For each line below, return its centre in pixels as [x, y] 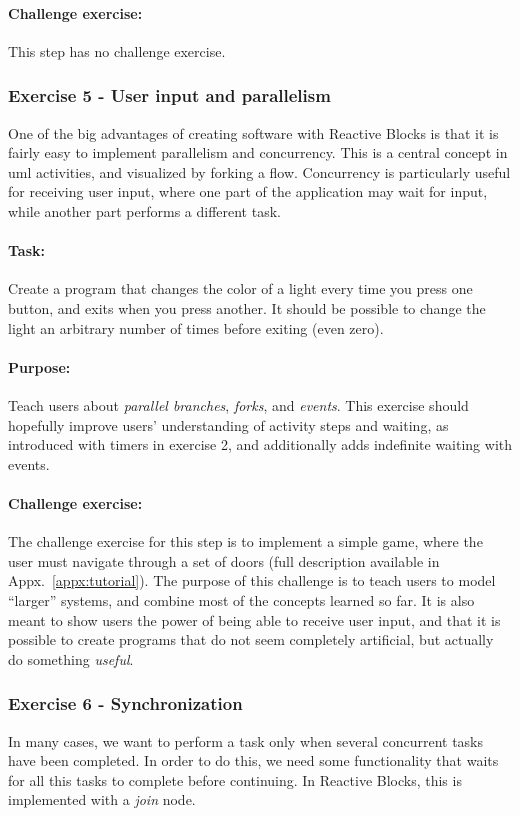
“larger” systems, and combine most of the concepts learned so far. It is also [241, 599]
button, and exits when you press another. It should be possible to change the [247, 307]
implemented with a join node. [102, 799]
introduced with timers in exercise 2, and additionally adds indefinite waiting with [260, 444]
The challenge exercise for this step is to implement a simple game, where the [245, 541]
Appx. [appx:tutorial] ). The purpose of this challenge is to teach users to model [252, 580]
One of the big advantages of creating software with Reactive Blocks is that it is [253, 132]
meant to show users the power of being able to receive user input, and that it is [254, 619]
